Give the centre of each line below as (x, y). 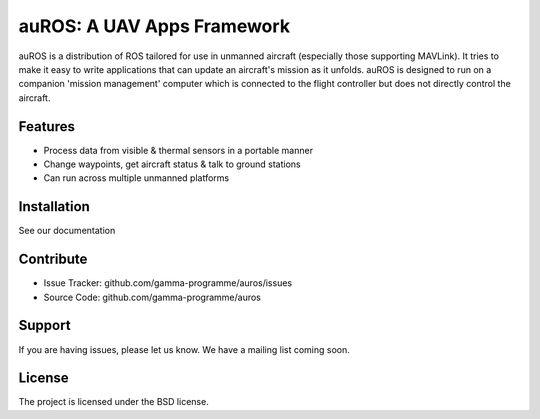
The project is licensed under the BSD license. (113, 402)
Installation (54, 206)
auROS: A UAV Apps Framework (154, 26)
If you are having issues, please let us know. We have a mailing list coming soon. (184, 349)
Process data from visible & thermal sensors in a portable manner (178, 150)
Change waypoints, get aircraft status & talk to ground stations (172, 164)
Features (46, 126)
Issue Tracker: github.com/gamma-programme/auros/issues (168, 283)
